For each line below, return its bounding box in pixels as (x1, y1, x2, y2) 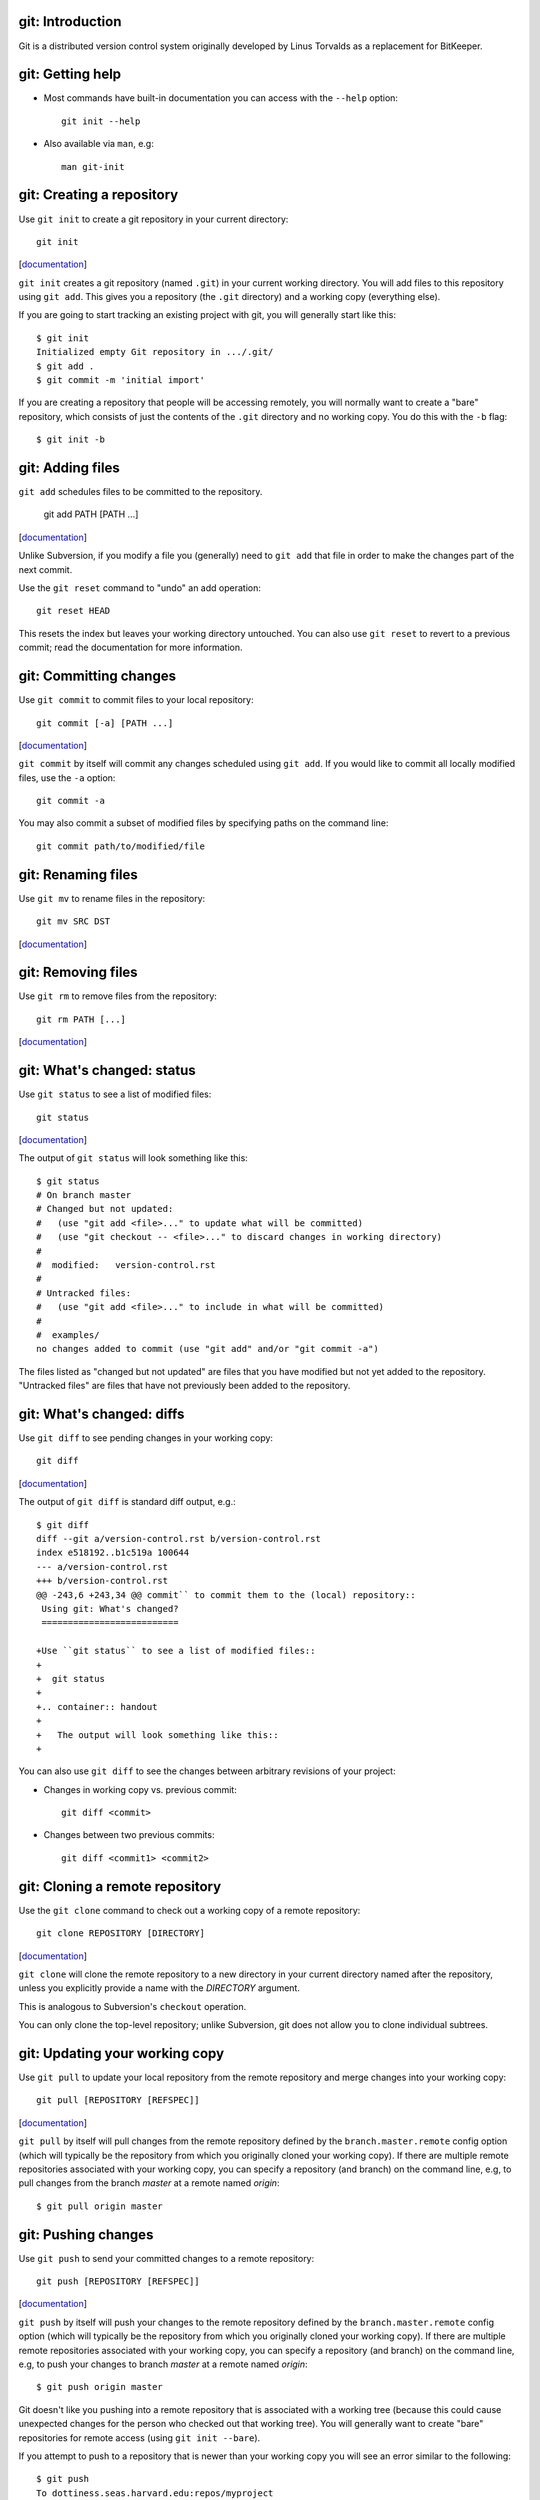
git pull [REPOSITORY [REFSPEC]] (36, 2095, 200, 2106)
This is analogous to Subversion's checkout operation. (18, 2000, 247, 2012)
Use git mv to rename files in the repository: (18, 892, 206, 904)
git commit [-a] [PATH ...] (36, 717, 174, 729)
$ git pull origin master (36, 2200, 164, 2212)
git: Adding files (18, 460, 120, 476)
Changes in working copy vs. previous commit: (43, 1783, 237, 1795)
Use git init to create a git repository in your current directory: (18, 213, 289, 225)
